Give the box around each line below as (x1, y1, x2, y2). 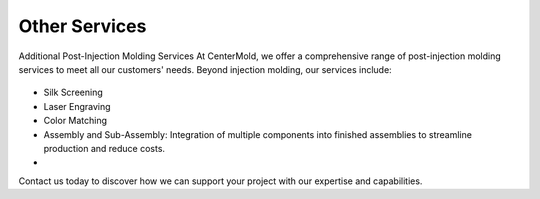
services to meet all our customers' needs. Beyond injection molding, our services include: (18, 63, 392, 75)
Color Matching (43, 115, 108, 127)
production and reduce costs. (43, 142, 165, 154)
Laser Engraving (43, 100, 111, 112)
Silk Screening (43, 86, 104, 99)
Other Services (18, 15, 147, 37)
